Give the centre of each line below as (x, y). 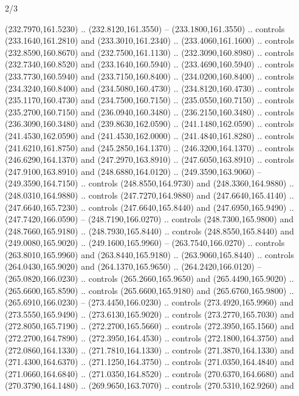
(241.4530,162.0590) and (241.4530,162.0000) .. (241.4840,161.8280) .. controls (149, 135)
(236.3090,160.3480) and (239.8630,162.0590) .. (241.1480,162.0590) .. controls (149, 124)
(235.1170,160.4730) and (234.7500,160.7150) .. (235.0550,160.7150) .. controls (149, 100)
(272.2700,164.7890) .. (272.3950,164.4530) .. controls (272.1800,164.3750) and (149, 338)
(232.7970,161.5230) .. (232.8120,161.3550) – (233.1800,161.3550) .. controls (145, 28)
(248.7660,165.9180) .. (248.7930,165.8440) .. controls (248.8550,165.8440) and (149, 230)
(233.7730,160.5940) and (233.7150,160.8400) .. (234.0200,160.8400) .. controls (149, 76)
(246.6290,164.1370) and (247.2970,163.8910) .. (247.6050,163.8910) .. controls (149, 159)
